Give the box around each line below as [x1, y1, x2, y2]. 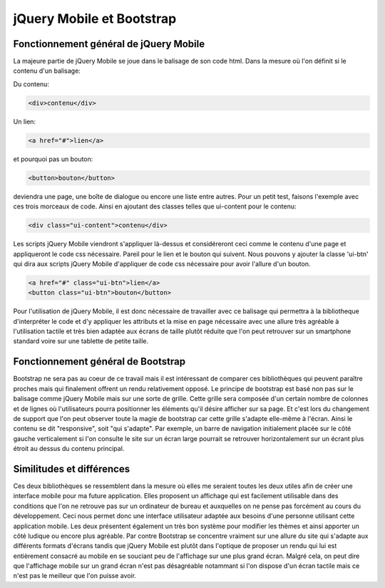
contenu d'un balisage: [13, 66, 81, 75]
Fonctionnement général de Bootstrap [13, 355, 185, 367]
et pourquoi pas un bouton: [13, 154, 93, 163]
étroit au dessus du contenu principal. [13, 445, 125, 453]
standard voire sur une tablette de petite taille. [13, 337, 149, 345]
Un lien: [13, 117, 36, 126]
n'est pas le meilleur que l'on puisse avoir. [13, 572, 137, 580]
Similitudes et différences [13, 462, 130, 475]
